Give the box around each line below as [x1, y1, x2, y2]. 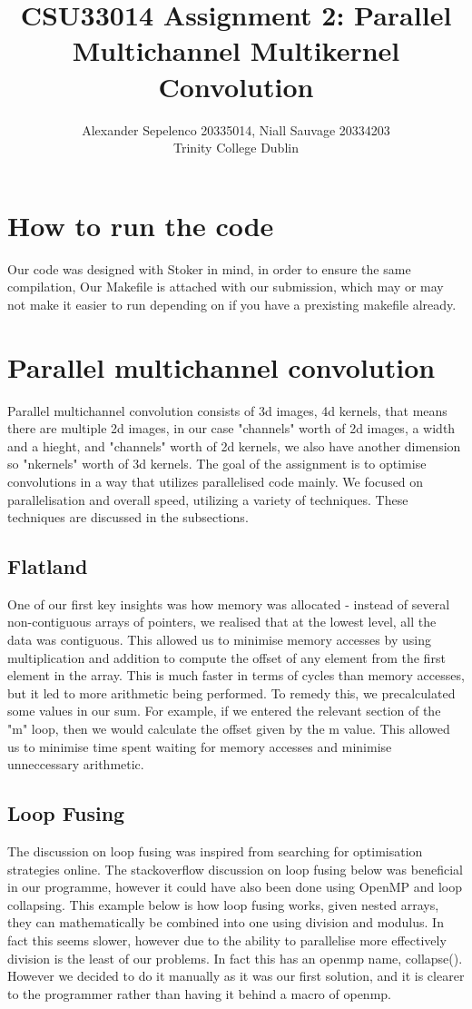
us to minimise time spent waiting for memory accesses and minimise [7, 737, 392, 756]
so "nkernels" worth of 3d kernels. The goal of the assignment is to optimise [7, 454, 427, 473]
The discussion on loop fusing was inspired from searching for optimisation [7, 842, 423, 861]
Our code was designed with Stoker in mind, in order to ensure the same [7, 259, 411, 278]
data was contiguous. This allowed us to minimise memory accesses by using [7, 630, 431, 649]
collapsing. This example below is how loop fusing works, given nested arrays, [7, 895, 439, 914]
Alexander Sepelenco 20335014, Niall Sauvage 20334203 [82, 120, 390, 139]
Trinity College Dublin [173, 138, 299, 157]
